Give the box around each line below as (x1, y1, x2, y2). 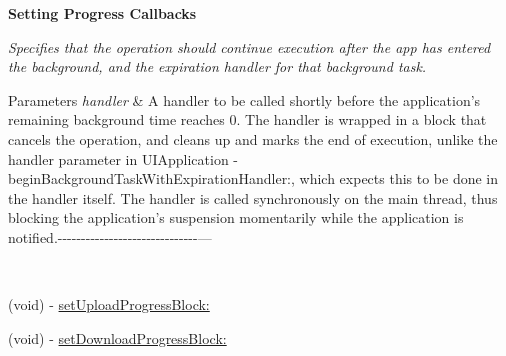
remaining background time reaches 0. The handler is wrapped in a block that (8, 109, 487, 130)
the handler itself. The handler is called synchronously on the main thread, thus (8, 187, 498, 208)
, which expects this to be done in (291, 168, 499, 189)
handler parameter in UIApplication (8, 148, 229, 169)
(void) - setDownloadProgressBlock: (8, 327, 227, 348)
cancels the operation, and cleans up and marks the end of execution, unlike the (8, 128, 498, 149)
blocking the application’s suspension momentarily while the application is (8, 207, 464, 228)
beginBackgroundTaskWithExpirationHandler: (8, 168, 292, 189)
